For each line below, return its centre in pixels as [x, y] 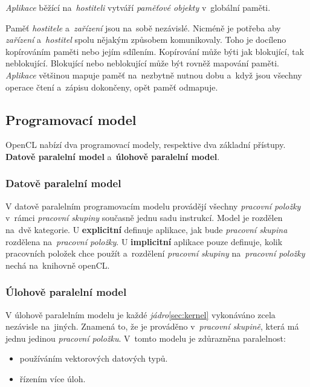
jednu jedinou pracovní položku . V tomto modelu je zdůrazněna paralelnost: [146, 338]
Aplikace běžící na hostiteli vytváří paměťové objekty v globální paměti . [138, 7]
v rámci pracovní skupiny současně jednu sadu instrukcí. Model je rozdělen [144, 218]
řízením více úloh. [53, 378]
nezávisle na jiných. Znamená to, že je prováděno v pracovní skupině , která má [152, 326]
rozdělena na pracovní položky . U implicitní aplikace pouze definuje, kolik [144, 241]
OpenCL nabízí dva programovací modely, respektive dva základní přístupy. [146, 145]
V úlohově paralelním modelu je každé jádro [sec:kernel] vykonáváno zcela [140, 314]
